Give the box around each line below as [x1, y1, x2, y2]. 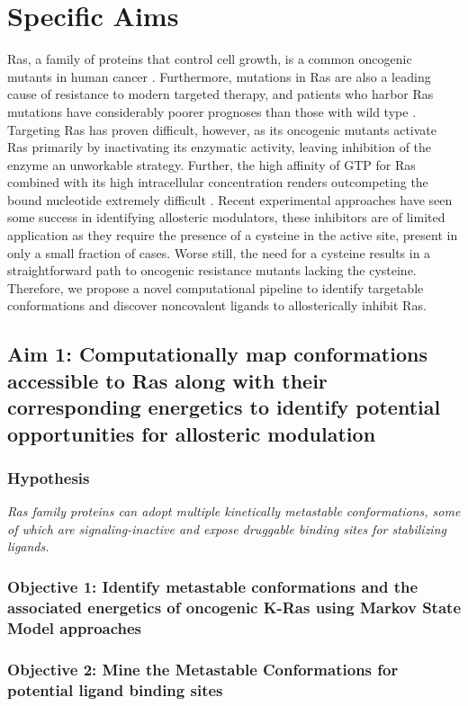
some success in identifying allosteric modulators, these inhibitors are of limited [7, 208, 445, 227]
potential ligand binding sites [7, 678, 223, 701]
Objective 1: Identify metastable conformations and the [7, 575, 418, 597]
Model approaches [7, 616, 142, 639]
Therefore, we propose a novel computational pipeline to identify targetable [7, 278, 424, 297]
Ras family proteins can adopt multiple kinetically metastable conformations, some [7, 502, 461, 521]
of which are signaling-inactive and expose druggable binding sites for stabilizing [7, 519, 446, 538]
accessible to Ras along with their [7, 366, 328, 394]
